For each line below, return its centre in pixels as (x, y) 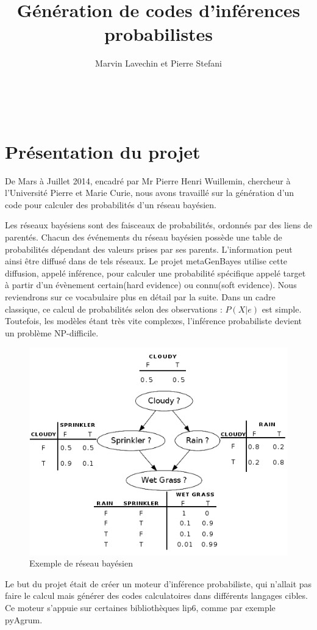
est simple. (282, 309)
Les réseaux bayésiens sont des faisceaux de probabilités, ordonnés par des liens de (158, 225)
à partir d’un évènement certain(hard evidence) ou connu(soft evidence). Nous (151, 285)
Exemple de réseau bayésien (81, 563)
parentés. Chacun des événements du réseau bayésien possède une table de (144, 237)
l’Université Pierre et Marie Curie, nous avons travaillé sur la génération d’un (150, 193)
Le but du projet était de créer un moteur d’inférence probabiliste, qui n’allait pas (158, 583)
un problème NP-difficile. (52, 332)
